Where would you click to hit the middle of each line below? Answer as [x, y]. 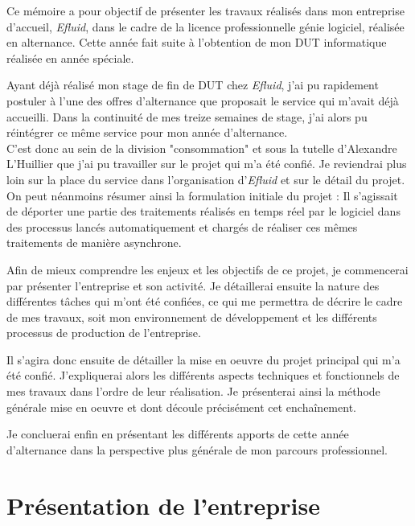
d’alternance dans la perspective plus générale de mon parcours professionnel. [197, 449]
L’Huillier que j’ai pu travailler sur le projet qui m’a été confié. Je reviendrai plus [207, 164]
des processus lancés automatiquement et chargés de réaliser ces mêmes [182, 226]
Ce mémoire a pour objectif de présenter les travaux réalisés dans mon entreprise [205, 10]
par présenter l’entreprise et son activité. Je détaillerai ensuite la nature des [193, 285]
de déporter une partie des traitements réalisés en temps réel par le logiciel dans [203, 211]
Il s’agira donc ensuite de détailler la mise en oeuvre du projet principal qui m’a [203, 359]
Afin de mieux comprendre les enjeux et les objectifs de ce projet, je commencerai [207, 269]
